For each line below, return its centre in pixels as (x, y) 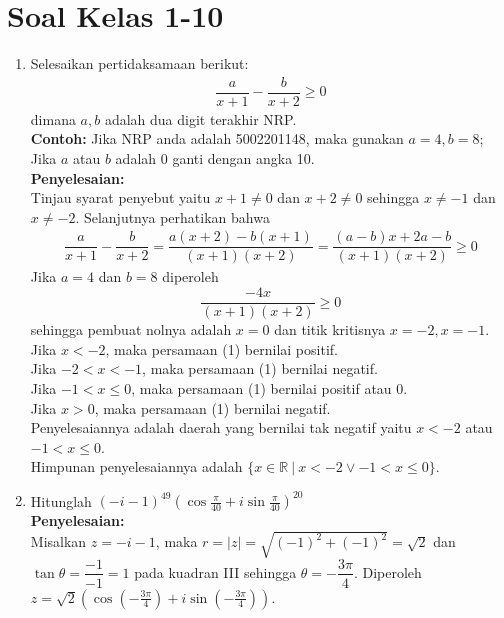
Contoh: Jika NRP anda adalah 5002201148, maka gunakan (217, 138)
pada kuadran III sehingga (215, 571)
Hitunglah (61, 500)
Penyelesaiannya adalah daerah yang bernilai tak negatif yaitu (221, 427)
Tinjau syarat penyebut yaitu (120, 197)
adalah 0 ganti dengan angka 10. (215, 158)
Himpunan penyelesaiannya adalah (136, 466)
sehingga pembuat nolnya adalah (131, 329)
